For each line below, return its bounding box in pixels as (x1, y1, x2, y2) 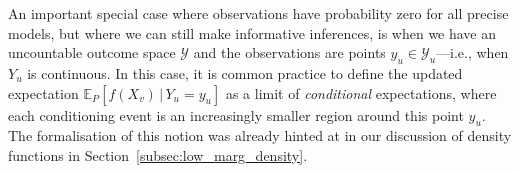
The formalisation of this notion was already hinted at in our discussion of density (8, 125, 512, 146)
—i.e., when (436, 42, 509, 63)
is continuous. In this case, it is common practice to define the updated (27, 62, 463, 83)
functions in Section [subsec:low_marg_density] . (8, 144, 308, 165)
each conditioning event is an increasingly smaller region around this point (8, 104, 464, 125)
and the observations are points (193, 42, 386, 63)
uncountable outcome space (8, 42, 176, 63)
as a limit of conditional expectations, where (225, 82, 497, 103)
